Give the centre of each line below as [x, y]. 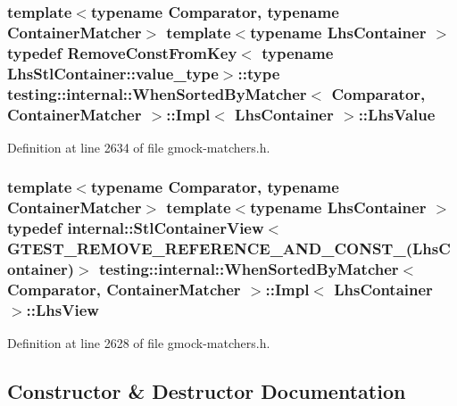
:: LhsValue [397, 114]
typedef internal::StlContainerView [136, 228]
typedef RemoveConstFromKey [122, 52]
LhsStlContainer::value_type [113, 73]
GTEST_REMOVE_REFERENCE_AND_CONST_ [207, 249]
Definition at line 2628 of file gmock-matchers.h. [139, 343]
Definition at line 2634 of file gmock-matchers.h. [139, 147]
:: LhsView [62, 309]
